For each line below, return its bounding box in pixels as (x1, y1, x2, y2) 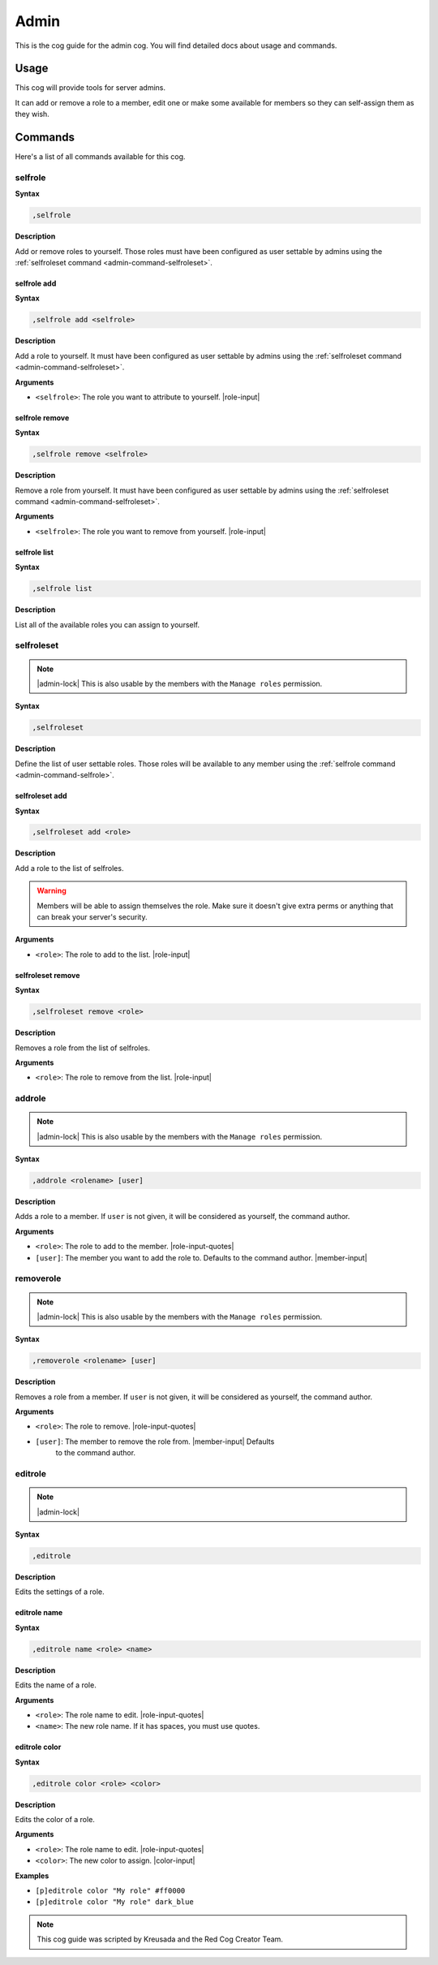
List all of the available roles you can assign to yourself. (15, 619, 200, 629)
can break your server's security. (36, 912, 148, 922)
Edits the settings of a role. (15, 1587, 105, 1597)
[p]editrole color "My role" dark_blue (35, 1898, 194, 1907)
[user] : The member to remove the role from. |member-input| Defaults (35, 1437, 275, 1446)
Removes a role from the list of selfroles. (15, 1043, 150, 1053)
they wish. (15, 110, 50, 119)
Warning (36, 886, 67, 896)
